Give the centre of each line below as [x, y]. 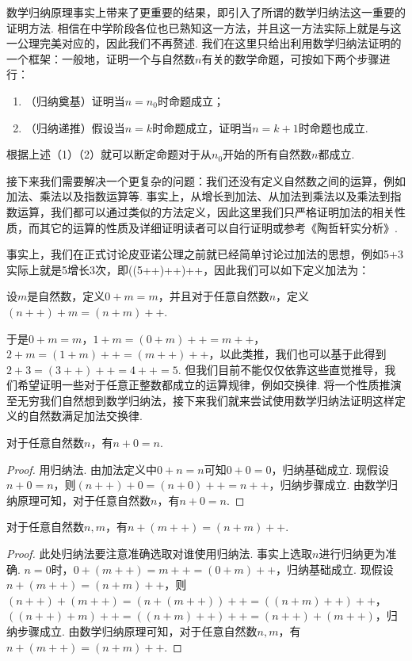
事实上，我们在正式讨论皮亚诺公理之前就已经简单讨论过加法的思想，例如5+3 [205, 254]
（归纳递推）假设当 [75, 127]
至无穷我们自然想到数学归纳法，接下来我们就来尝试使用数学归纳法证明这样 [200, 400]
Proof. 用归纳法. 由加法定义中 [82, 469]
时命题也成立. [333, 127]
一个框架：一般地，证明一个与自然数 [101, 58]
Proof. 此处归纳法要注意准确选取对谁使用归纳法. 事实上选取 [160, 554]
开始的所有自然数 [267, 154]
